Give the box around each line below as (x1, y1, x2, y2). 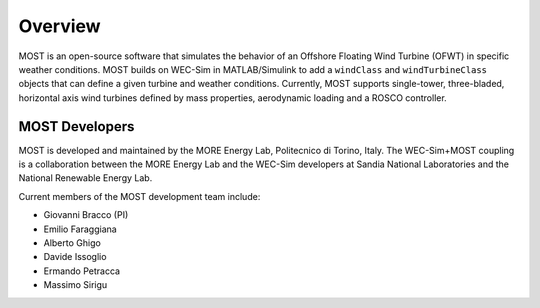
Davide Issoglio (43, 251, 107, 263)
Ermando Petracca (43, 265, 120, 277)
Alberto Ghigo (43, 236, 102, 249)
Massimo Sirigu (43, 279, 108, 291)
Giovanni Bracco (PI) (43, 209, 129, 221)
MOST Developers (18, 118, 135, 135)
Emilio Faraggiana (43, 223, 117, 235)
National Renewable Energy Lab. (18, 172, 153, 184)
